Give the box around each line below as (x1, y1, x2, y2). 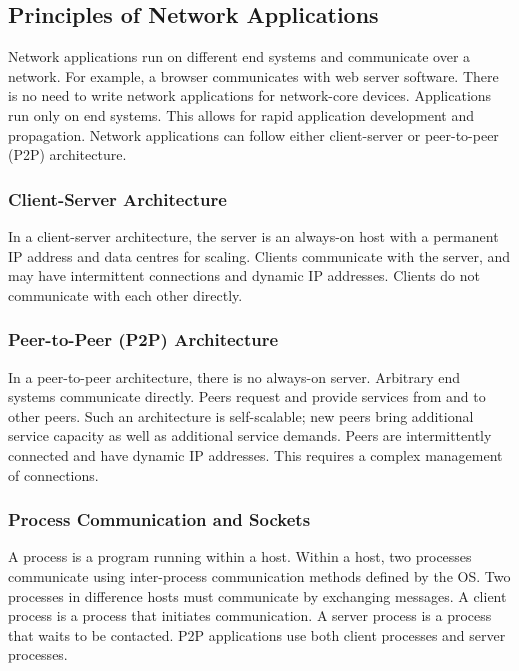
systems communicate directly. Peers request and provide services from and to (8, 386, 486, 407)
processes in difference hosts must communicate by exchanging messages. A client (8, 585, 507, 606)
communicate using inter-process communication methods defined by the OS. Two (8, 565, 511, 586)
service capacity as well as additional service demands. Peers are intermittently (8, 425, 492, 446)
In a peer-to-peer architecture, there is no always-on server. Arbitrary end (8, 366, 461, 387)
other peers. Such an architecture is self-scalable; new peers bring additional (8, 405, 474, 426)
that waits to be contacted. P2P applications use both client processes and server (8, 624, 506, 645)
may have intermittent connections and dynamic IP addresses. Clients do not (8, 265, 480, 286)
